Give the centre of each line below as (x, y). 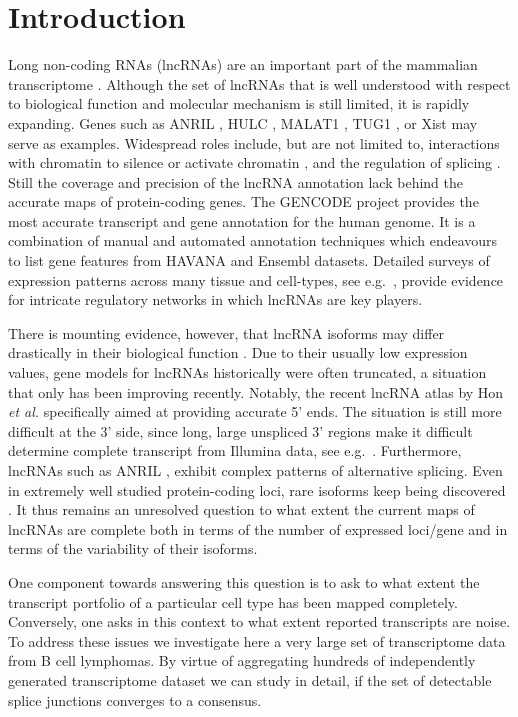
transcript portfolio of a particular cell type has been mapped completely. (233, 601)
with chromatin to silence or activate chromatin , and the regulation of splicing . (254, 162)
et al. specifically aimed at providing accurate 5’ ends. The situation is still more (255, 411)
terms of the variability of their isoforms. (133, 548)
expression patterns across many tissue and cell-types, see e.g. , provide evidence (256, 279)
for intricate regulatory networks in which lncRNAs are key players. (215, 299)
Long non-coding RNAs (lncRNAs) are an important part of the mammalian (243, 64)
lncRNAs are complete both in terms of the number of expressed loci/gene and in (258, 528)
